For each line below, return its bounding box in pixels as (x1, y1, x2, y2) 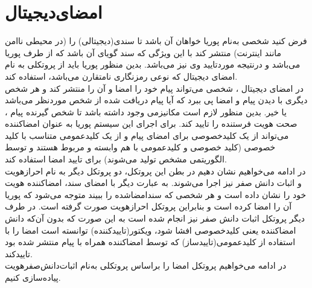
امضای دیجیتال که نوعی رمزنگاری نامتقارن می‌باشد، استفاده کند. (5, 69, 238, 82)
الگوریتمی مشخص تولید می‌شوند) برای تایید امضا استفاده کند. (5, 153, 227, 165)
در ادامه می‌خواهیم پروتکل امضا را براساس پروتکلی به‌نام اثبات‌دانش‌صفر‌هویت (5, 259, 287, 272)
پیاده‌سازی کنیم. (5, 271, 61, 283)
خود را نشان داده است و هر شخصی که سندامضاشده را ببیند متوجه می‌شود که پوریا (5, 188, 307, 200)
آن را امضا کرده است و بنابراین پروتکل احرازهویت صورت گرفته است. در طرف (5, 200, 292, 213)
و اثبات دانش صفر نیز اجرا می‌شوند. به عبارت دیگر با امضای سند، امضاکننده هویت (5, 176, 302, 189)
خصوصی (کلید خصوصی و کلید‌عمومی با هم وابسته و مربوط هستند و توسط (5, 141, 276, 153)
